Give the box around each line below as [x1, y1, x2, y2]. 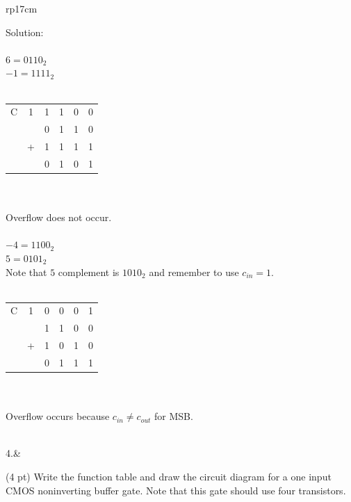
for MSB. [154, 409, 193, 423]
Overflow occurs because [6, 409, 110, 423]
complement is [58, 264, 120, 279]
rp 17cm [6, 1, 38, 15]
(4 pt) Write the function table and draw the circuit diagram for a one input [6, 469, 332, 484]
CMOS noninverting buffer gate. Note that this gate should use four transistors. [6, 483, 346, 497]
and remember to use [149, 264, 239, 279]
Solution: [6, 24, 44, 39]
